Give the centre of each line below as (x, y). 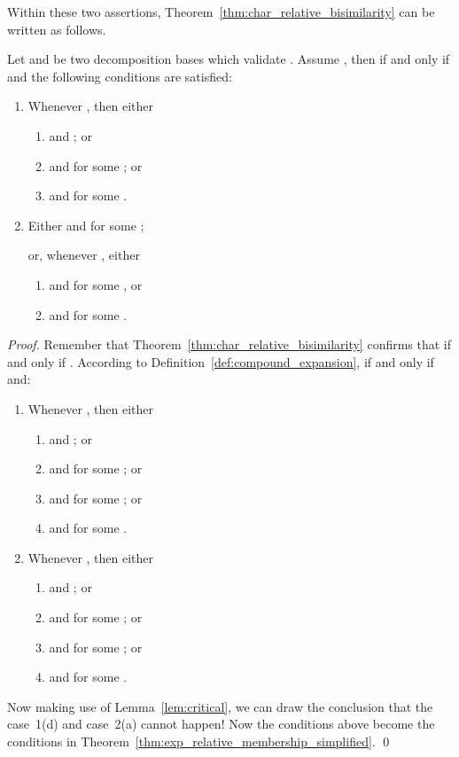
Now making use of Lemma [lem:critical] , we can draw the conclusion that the (220, 706)
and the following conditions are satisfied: (120, 76)
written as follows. (57, 29)
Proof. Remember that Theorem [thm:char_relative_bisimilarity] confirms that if (229, 344)
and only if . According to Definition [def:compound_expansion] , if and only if (221, 361)
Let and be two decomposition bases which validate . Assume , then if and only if (229, 59)
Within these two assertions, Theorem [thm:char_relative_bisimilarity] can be (221, 12)
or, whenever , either (84, 255)
